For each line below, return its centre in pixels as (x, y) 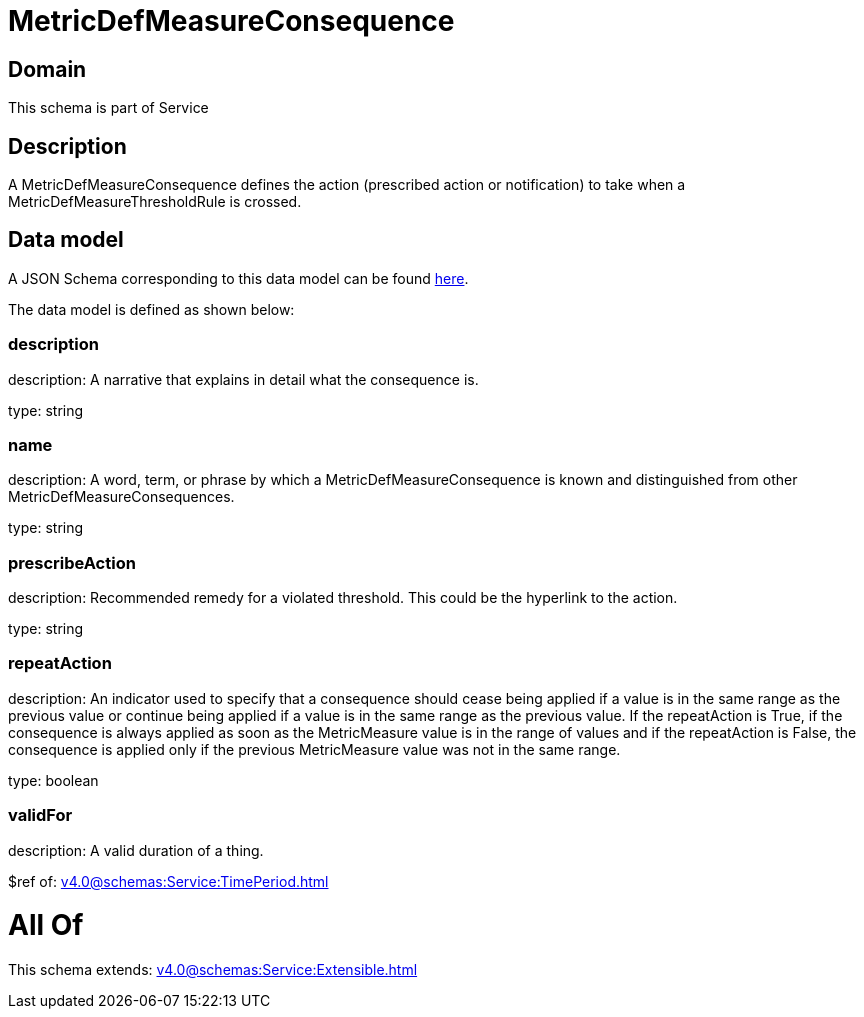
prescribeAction (72, 562)
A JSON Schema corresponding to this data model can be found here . (238, 278)
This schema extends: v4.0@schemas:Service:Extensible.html (213, 970)
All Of (46, 925)
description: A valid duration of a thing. (136, 850)
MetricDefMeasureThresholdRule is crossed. (155, 202)
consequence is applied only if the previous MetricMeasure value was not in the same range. (314, 749)
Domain (47, 69)
